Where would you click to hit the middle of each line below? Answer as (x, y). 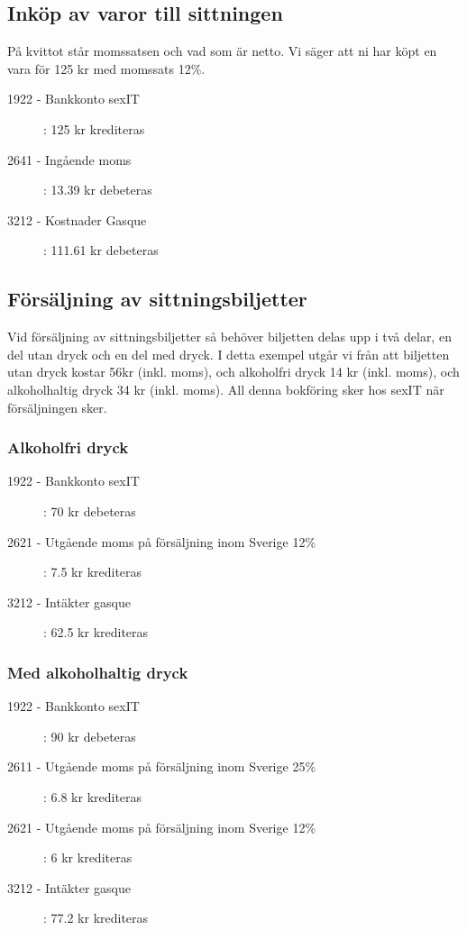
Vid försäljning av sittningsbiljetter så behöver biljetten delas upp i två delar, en (229, 337)
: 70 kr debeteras (90, 511)
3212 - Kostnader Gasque (77, 219)
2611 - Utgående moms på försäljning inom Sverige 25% (162, 766)
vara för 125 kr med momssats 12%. (106, 68)
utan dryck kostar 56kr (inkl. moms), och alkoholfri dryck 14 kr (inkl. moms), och (233, 372)
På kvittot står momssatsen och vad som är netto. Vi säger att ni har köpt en (222, 51)
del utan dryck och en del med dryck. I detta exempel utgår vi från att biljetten (229, 354)
